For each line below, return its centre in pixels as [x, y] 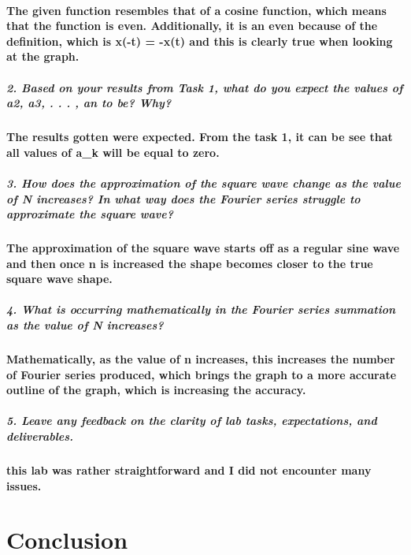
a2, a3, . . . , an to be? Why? [89, 103]
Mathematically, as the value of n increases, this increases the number [201, 359]
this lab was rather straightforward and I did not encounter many [189, 469]
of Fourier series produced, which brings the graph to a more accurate [202, 374]
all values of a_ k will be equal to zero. [113, 152]
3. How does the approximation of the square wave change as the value [204, 183]
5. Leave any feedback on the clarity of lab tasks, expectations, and [192, 421]
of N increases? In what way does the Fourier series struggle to [183, 198]
